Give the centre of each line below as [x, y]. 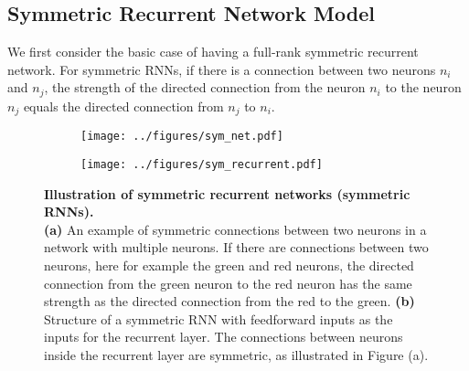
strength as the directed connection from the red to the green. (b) [229, 301]
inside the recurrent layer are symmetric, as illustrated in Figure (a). [236, 354]
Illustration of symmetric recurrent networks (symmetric [227, 193]
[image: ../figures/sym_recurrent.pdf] [202, 164]
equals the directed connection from [123, 106]
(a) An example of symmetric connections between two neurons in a [235, 229]
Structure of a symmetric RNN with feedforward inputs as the [219, 318]
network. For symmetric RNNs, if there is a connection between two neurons [222, 69]
